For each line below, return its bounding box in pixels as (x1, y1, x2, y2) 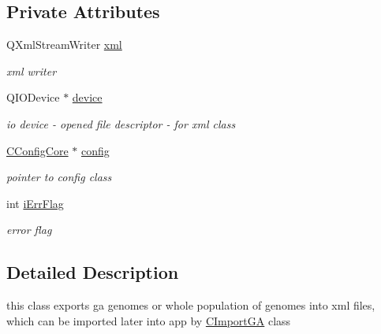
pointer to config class (6, 169, 112, 185)
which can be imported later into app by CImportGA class (6, 312, 291, 328)
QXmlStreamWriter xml (6, 36, 122, 53)
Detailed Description (6, 260, 179, 284)
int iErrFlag (6, 195, 64, 211)
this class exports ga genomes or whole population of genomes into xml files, (6, 297, 375, 314)
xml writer (6, 62, 57, 79)
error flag (6, 221, 52, 238)
